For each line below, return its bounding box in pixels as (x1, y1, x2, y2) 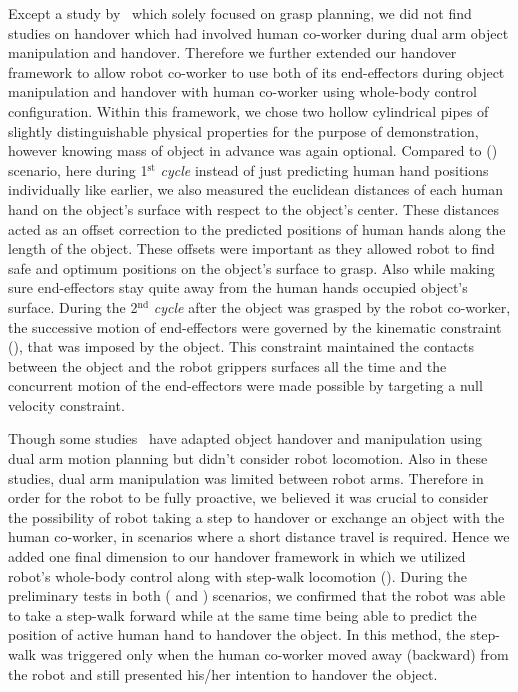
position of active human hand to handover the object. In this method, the (8, 624, 466, 645)
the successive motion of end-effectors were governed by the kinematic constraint (8, 316, 502, 337)
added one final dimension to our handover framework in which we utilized (8, 546, 466, 567)
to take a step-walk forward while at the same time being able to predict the (8, 604, 477, 625)
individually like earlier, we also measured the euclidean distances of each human (8, 179, 504, 200)
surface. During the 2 (8, 296, 138, 317)
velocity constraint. (8, 394, 125, 415)
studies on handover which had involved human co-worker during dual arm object (8, 22, 509, 43)
